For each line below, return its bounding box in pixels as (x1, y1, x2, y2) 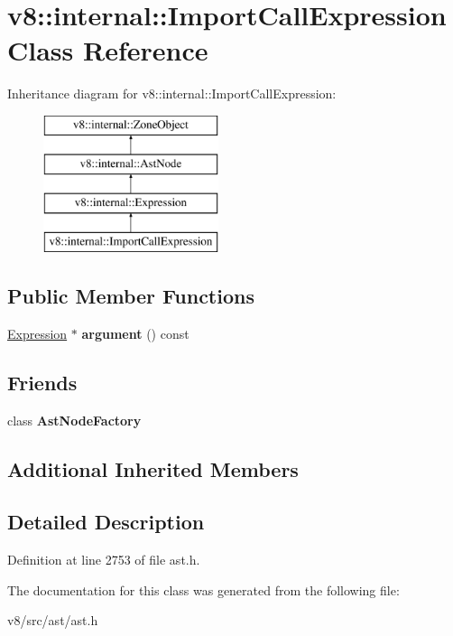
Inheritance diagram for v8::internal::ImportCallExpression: (7, 84, 337, 103)
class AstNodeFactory (7, 410, 142, 429)
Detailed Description (7, 508, 205, 536)
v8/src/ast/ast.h (7, 611, 98, 630)
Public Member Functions (7, 282, 254, 310)
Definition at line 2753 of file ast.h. (7, 550, 200, 569)
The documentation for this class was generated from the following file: (7, 580, 400, 599)
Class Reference (7, 32, 208, 69)
